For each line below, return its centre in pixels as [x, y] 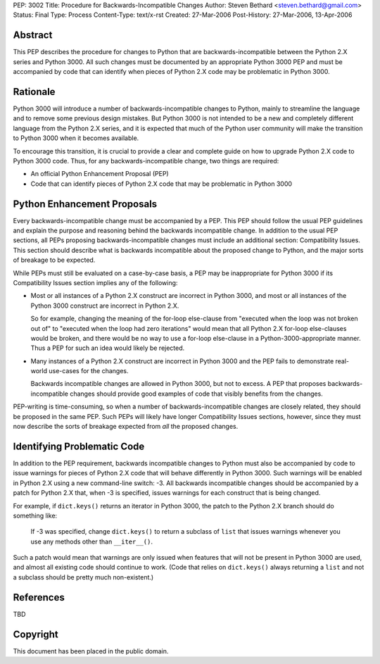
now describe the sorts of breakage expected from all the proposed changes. [126, 427]
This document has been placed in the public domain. [91, 651]
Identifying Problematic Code [79, 446]
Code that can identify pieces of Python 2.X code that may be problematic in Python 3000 [161, 184]
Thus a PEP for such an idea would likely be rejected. [108, 348]
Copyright [36, 634]
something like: [35, 515]
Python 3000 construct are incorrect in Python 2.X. [105, 306]
